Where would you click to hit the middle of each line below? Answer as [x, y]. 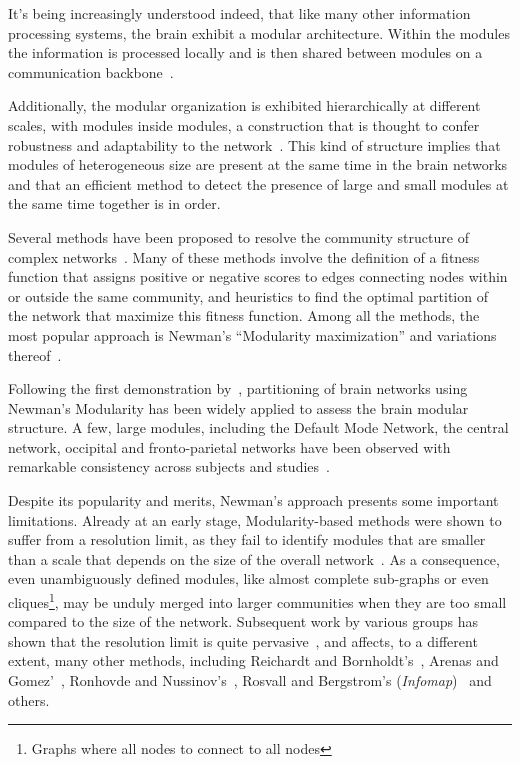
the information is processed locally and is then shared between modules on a [245, 52]
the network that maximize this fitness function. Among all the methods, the [244, 315]
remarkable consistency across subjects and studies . [169, 466]
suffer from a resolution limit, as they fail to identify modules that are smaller [247, 539]
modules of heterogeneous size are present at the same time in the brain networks [258, 164]
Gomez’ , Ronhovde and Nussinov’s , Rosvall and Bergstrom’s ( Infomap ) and [250, 680]
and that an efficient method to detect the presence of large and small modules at [258, 183]
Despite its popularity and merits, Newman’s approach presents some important [253, 500]
